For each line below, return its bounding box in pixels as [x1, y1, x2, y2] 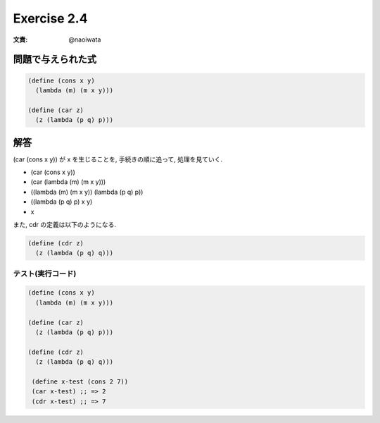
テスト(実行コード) [13, 269, 77, 278]
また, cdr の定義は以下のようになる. [13, 220, 116, 228]
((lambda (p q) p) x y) [30, 197, 93, 206]
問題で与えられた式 [13, 54, 96, 66]
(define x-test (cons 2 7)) [32, 377, 129, 386]
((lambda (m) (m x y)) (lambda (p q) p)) [30, 188, 144, 196]
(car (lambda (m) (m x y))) [30, 178, 106, 186]
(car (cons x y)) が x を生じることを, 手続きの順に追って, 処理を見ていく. [13, 155, 223, 164]
